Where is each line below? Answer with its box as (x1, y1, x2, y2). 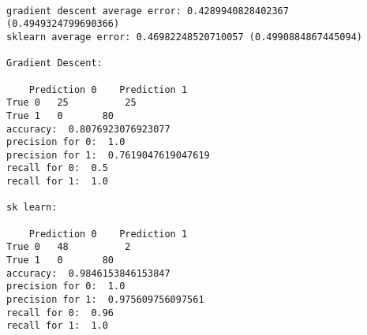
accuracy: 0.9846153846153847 (6, 267, 170, 279)
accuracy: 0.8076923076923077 (6, 123, 170, 135)
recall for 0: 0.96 (6, 307, 114, 318)
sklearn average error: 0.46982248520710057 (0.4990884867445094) (6, 31, 363, 43)
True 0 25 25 (6, 97, 137, 109)
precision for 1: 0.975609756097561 (6, 294, 204, 306)
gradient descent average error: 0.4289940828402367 (6, 5, 289, 17)
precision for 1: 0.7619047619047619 (6, 149, 210, 161)
